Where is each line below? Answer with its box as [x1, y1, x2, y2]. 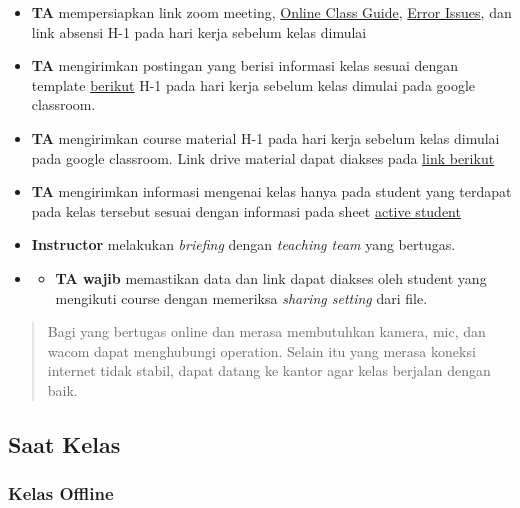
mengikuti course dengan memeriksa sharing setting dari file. [55, 287, 428, 308]
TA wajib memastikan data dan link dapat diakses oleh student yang [55, 267, 487, 288]
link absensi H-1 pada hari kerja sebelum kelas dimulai [31, 21, 367, 42]
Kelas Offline [8, 481, 114, 506]
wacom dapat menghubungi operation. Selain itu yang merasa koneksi [47, 340, 476, 361]
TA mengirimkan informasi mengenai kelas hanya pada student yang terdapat [31, 181, 512, 202]
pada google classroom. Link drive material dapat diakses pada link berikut [31, 147, 495, 168]
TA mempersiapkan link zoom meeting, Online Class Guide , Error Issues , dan [31, 2, 512, 22]
